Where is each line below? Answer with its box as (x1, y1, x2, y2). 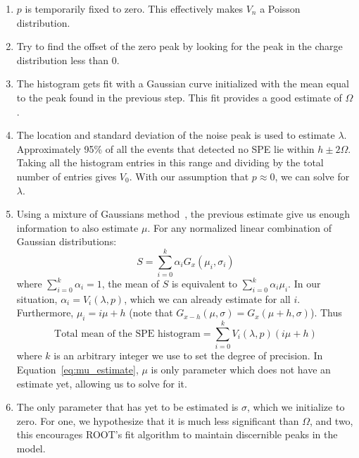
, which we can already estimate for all (124, 291, 291, 306)
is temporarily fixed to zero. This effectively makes (25, 1, 243, 16)
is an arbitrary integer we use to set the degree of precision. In (53, 348, 323, 363)
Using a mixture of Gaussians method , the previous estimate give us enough (16, 206, 351, 221)
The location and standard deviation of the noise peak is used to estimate (16, 128, 335, 142)
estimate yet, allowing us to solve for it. (16, 376, 187, 390)
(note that (129, 305, 173, 320)
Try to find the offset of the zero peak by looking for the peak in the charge (16, 39, 343, 54)
